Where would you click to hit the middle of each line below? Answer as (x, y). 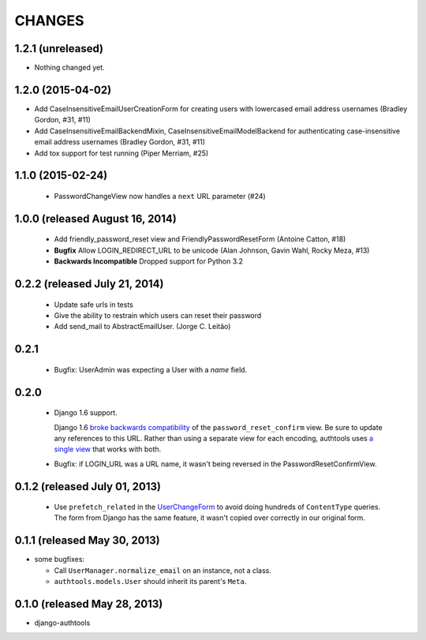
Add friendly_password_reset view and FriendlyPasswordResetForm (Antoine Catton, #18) (200, 239)
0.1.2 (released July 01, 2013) (88, 487)
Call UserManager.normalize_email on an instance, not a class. (163, 570)
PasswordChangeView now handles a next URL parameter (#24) (160, 196)
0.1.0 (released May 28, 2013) (89, 604)
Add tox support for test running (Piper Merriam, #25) (121, 153)
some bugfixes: (60, 560)
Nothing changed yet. (70, 68)
